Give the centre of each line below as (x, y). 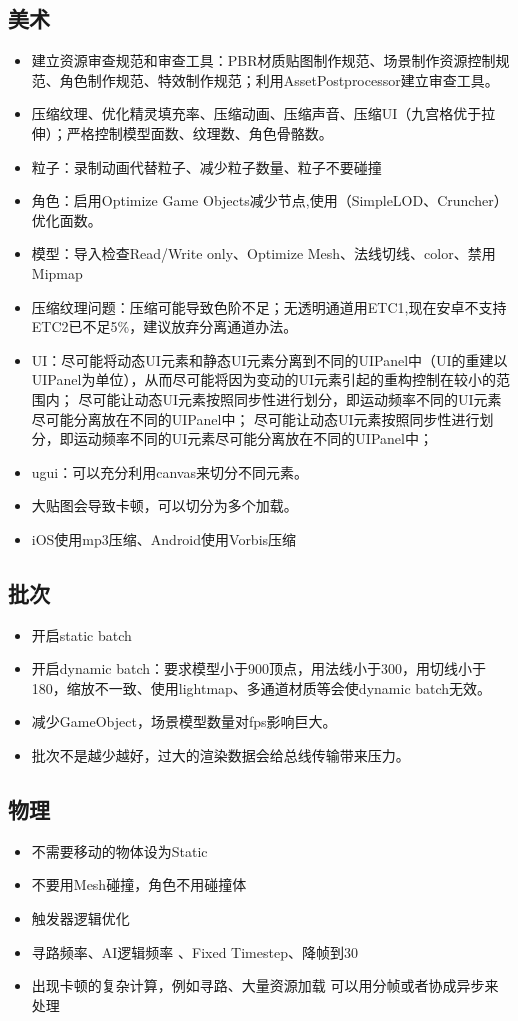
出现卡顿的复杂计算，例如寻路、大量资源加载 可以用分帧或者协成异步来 (265, 985)
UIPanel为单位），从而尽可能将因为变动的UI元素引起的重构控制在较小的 (263, 379)
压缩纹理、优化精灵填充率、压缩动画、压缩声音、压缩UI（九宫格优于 (256, 113)
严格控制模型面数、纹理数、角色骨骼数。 (199, 132)
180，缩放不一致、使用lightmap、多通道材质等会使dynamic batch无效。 (261, 687)
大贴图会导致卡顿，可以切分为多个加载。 (164, 505)
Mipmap (57, 272)
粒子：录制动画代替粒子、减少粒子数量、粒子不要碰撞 (206, 166)
